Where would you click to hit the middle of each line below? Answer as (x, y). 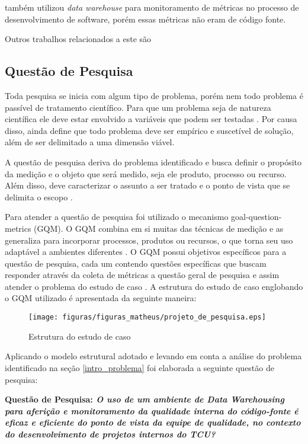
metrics (18, 228)
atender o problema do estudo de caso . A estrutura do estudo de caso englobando (154, 286)
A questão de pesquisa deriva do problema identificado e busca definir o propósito (153, 162)
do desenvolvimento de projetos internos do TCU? (110, 434)
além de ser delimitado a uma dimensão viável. (90, 142)
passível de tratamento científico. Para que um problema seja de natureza (138, 107)
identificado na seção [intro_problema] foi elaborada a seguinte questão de (139, 367)
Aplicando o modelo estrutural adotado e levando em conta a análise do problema (153, 356)
